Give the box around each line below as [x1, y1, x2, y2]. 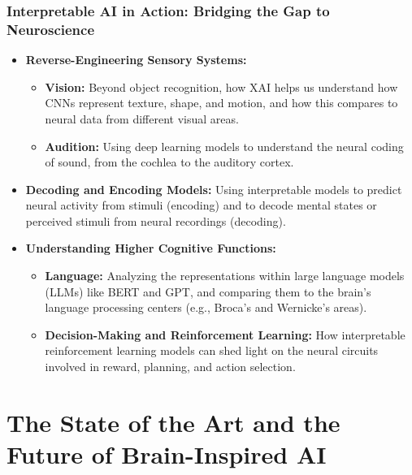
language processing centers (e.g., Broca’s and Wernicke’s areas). [45, 299, 367, 316]
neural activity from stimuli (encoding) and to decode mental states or [25, 196, 377, 214]
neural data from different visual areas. [45, 110, 239, 127]
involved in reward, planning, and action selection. [45, 358, 296, 375]
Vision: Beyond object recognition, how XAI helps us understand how [45, 78, 398, 95]
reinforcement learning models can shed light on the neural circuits [45, 342, 379, 359]
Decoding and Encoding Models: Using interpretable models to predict [25, 180, 402, 197]
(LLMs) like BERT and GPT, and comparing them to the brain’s [45, 283, 371, 300]
